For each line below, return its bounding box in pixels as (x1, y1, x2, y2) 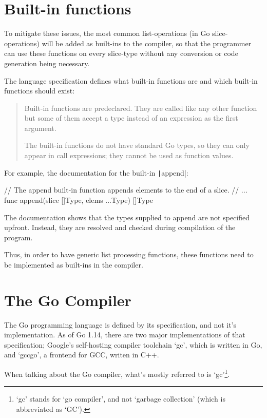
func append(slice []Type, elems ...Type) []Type (4, 194, 153, 205)
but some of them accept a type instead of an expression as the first (24, 112, 238, 123)
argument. (24, 122, 56, 133)
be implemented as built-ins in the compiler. (4, 259, 143, 270)
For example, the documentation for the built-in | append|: (4, 167, 188, 178)
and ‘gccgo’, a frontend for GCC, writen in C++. (4, 349, 159, 360)
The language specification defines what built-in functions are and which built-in (4, 75, 258, 86)
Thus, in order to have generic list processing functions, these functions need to (4, 249, 254, 260)
